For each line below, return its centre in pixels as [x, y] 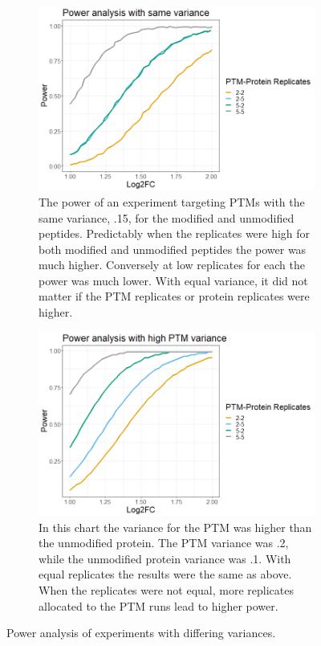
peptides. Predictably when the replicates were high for [175, 233]
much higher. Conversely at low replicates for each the [172, 265]
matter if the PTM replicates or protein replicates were [174, 296]
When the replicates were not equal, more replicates [166, 589]
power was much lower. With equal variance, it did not [173, 280]
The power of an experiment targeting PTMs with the [172, 201]
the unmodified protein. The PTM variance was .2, [164, 543]
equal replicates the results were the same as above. [165, 574]
